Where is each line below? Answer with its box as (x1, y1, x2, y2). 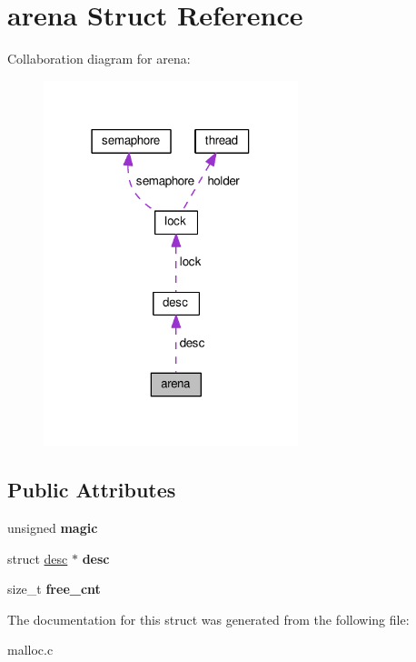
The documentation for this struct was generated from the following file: (7, 609, 410, 628)
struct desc (7, 548, 68, 567)
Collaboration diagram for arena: (7, 49, 191, 68)
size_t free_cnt (7, 579, 101, 598)
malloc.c (7, 640, 54, 659)
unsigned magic (7, 517, 98, 537)
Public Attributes (7, 476, 176, 504)
